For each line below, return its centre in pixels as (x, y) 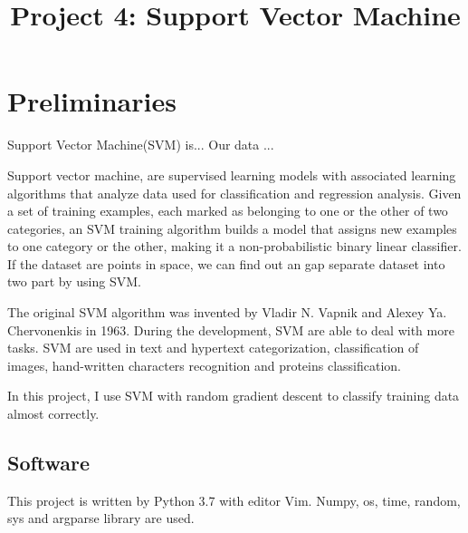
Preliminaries (92, 101)
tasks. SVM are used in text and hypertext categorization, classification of (213, 348)
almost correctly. (53, 414)
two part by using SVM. (74, 281)
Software (49, 463)
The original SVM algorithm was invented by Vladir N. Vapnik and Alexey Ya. (227, 312)
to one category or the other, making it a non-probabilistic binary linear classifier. (234, 246)
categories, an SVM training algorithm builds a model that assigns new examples (232, 228)
